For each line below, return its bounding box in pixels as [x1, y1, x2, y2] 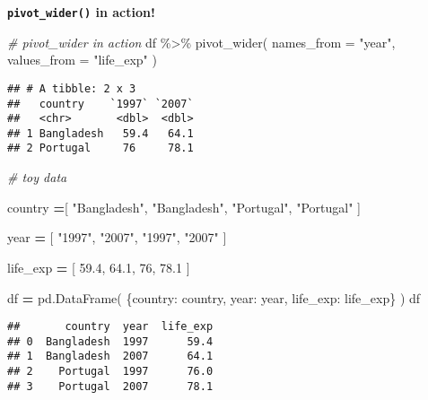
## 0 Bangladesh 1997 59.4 [7, 335, 214, 348]
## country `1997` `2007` [7, 97, 194, 110]
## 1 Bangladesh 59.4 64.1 [7, 126, 194, 140]
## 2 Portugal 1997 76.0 [7, 365, 214, 378]
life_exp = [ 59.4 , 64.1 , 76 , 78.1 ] [7, 257, 190, 276]
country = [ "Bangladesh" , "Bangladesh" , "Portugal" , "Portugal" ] [7, 197, 361, 216]
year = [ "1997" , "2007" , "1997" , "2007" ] [7, 228, 227, 247]
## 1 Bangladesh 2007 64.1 [7, 350, 214, 363]
